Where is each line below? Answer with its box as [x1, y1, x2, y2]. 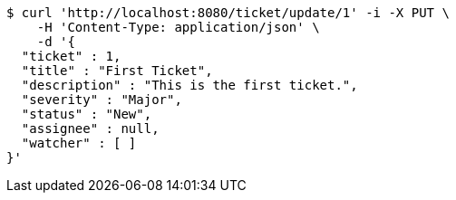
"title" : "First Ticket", [21, 63, 213, 78]
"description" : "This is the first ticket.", [21, 78, 358, 92]
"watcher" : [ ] [21, 136, 137, 150]
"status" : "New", [21, 107, 152, 121]
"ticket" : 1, [21, 49, 121, 63]
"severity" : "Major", [21, 92, 182, 107]
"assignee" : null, [21, 121, 160, 136]
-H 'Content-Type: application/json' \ [36, 20, 320, 34]
